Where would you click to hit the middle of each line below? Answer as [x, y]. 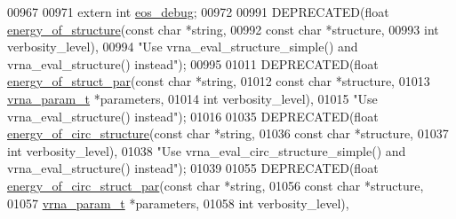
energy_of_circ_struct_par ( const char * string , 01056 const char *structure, [216, 185]
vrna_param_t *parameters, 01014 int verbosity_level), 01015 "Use [192, 98]
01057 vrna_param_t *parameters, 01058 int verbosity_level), [178, 203]
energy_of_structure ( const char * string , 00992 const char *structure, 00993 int [223, 29]
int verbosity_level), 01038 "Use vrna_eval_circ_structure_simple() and [207, 150]
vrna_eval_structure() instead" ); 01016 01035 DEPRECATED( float [193, 116]
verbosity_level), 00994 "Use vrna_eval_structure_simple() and [183, 47]
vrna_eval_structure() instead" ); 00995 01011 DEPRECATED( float [193, 63]
